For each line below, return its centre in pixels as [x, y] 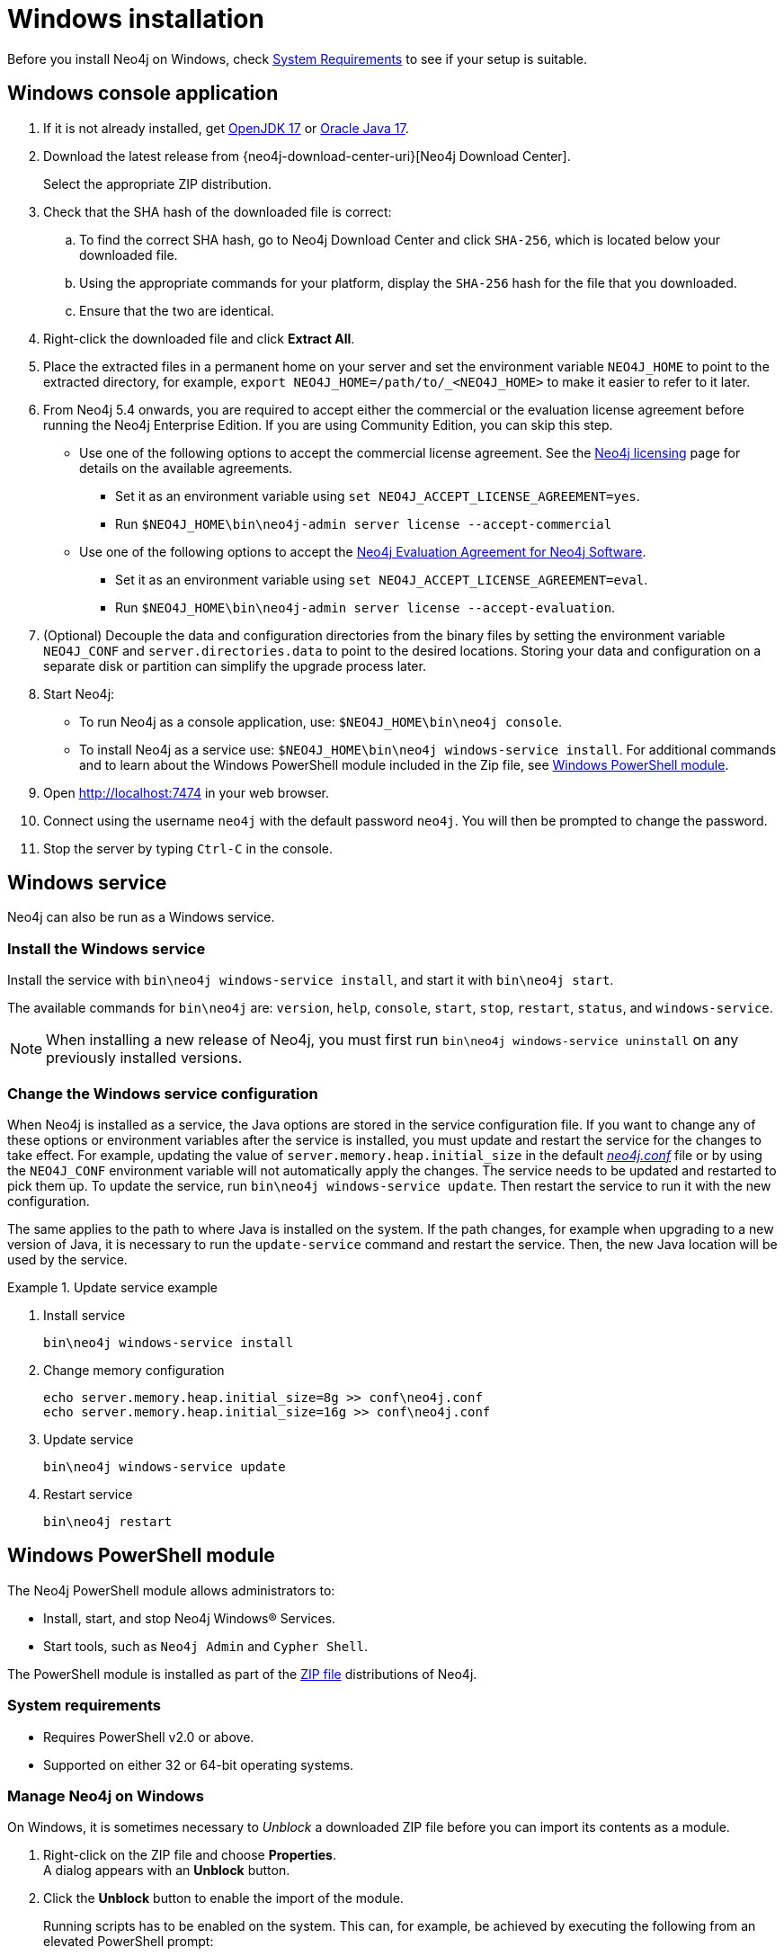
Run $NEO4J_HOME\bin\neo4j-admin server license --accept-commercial [364, 523]
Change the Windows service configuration [163, 1093]
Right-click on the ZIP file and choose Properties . [190, 1855]
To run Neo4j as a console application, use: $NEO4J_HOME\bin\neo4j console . [321, 721]
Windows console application [143, 94]
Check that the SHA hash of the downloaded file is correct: [218, 211]
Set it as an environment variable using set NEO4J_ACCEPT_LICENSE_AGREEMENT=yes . [378, 496]
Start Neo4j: [79, 693]
